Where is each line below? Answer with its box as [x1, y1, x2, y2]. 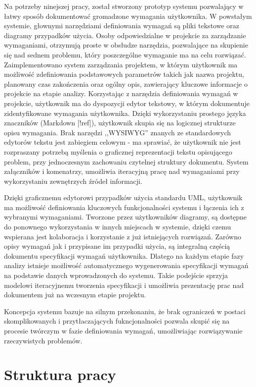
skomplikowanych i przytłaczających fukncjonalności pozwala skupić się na [4, 316, 230, 326]
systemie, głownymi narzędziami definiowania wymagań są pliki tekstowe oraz [4, 20, 239, 31]
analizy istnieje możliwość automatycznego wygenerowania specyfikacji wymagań [4, 260, 249, 271]
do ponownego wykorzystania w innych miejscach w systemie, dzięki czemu [4, 221, 231, 232]
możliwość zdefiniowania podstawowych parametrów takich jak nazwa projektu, [4, 69, 244, 79]
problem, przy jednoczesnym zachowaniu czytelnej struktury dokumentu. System [4, 156, 249, 166]
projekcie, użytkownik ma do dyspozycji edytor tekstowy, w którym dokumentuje [4, 98, 250, 108]
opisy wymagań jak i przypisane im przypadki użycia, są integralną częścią [4, 241, 230, 251]
